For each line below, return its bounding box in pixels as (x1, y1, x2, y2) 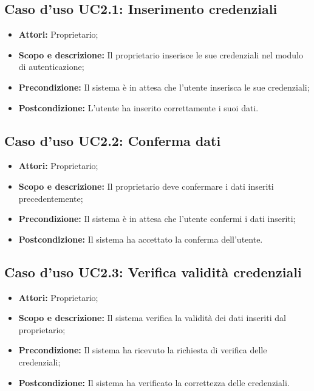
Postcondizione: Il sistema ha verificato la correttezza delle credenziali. (18, 376, 290, 389)
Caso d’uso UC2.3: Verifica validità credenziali (4, 262, 302, 281)
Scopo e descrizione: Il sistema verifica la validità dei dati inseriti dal (18, 311, 286, 324)
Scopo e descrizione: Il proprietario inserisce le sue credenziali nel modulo (18, 48, 303, 61)
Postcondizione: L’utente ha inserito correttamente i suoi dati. (18, 101, 259, 114)
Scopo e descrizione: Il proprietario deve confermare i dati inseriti (18, 179, 274, 192)
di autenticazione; (18, 60, 84, 73)
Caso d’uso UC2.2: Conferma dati (4, 131, 221, 150)
